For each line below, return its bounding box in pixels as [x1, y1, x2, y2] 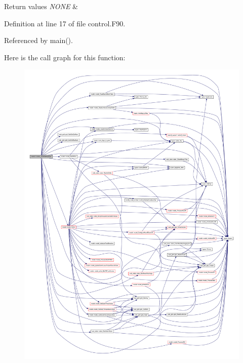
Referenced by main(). [4, 35, 73, 46]
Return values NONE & [4, 1, 78, 11]
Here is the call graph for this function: [4, 52, 126, 62]
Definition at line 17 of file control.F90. [4, 18, 126, 28]
